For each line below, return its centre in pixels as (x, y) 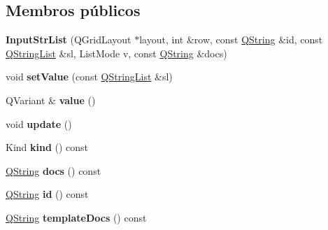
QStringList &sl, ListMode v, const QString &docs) (116, 53)
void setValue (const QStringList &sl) (89, 77)
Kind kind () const (47, 147)
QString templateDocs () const (76, 217)
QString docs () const (54, 170)
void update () (39, 123)
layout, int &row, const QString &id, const (231, 39)
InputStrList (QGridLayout (69, 39)
